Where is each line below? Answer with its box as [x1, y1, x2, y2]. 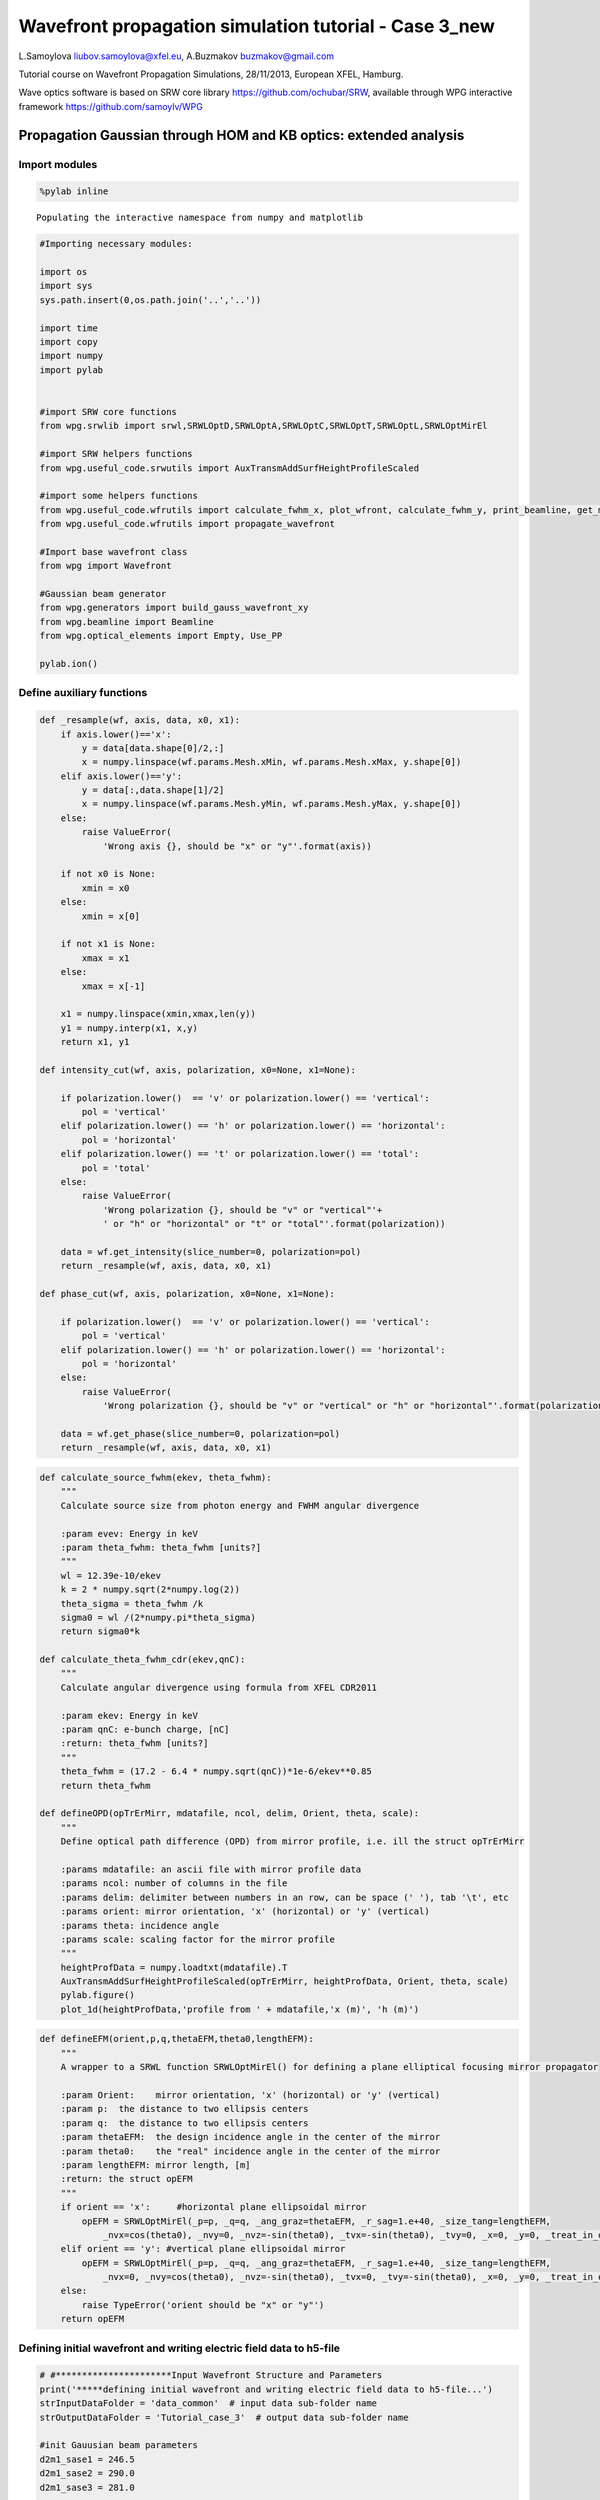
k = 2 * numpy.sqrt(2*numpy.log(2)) [60, 1584, 240, 1595]
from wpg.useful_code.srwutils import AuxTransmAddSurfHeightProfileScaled [39, 462, 420, 474]
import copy [39, 336, 99, 347]
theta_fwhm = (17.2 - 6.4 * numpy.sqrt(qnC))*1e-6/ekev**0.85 [60, 1766, 372, 1777]
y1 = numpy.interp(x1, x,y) [60, 1022, 199, 1034]
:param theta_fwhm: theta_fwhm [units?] [60, 1541, 262, 1553]
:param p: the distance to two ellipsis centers [60, 2103, 309, 2115]
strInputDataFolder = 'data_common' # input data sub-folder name [39, 2398, 378, 2409]
